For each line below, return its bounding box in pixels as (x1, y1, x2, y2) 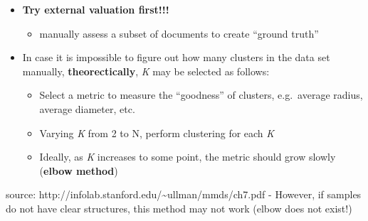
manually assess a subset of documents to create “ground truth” (39, 26, 319, 41)
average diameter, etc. (39, 101, 135, 116)
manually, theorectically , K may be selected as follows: (22, 63, 270, 78)
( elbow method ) (39, 163, 118, 178)
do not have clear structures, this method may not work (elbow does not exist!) (6, 200, 352, 215)
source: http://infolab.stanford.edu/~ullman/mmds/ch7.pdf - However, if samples (6, 187, 362, 202)
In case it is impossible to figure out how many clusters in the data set (22, 50, 330, 65)
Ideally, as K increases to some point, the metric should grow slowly (39, 149, 336, 164)
